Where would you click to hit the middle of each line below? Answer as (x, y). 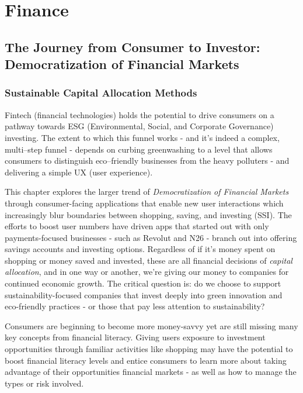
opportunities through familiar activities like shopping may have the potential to (149, 349)
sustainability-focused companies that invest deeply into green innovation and (144, 294)
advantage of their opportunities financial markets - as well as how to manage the (151, 372)
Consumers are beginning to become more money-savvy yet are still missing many (151, 325)
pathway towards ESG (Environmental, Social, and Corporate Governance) (139, 126)
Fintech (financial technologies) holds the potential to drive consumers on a (140, 114)
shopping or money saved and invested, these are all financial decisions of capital (149, 260)
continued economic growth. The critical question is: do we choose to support (143, 283)
